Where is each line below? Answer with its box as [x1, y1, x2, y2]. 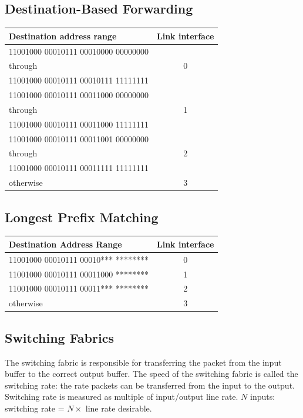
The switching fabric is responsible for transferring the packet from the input [5, 356, 282, 368]
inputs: [250, 390, 275, 403]
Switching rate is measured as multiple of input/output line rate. [5, 390, 238, 403]
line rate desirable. [85, 402, 152, 414]
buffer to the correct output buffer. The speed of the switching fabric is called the [5, 367, 298, 380]
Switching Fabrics [5, 328, 114, 346]
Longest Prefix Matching [5, 208, 159, 226]
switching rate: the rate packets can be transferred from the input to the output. [5, 379, 295, 391]
